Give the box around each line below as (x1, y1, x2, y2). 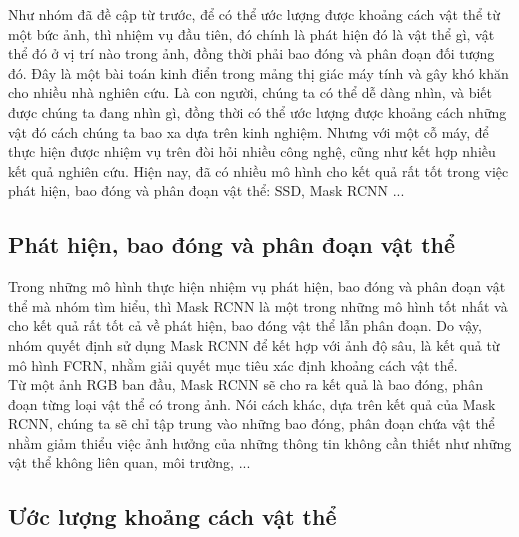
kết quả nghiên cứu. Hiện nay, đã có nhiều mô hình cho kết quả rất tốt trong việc (8, 160, 509, 181)
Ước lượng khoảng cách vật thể (8, 501, 337, 532)
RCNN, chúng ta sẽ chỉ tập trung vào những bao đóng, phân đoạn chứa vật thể (8, 413, 495, 434)
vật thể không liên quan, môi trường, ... (8, 452, 251, 473)
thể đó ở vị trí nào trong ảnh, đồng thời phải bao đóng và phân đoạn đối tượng (8, 43, 495, 64)
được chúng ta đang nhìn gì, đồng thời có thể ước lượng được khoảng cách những (8, 101, 507, 122)
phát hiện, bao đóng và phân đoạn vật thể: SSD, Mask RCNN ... (8, 180, 405, 201)
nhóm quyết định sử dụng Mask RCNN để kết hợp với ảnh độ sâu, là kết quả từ (8, 334, 500, 355)
